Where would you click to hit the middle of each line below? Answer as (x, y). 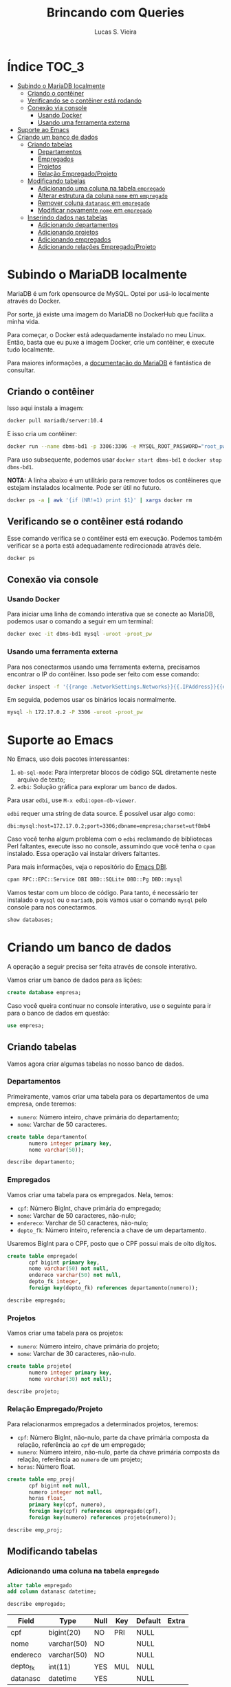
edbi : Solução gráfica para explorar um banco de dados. (97, 787)
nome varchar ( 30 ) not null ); (70, 1379)
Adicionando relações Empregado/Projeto (97, 246)
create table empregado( (43, 1256)
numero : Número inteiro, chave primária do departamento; (98, 1117)
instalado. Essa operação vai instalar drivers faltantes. (84, 854)
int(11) (59, 1666)
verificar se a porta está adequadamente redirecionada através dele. (104, 546)
